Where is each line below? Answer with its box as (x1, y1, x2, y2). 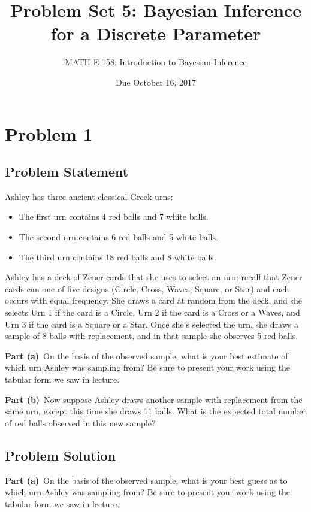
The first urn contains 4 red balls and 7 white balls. (19, 210, 209, 223)
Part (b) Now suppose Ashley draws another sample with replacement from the (5, 393, 303, 405)
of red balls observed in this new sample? (5, 416, 156, 429)
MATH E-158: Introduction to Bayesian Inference (65, 56, 247, 68)
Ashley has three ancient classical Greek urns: (5, 190, 173, 202)
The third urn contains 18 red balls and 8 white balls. (19, 250, 216, 263)
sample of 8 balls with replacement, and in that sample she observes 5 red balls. (5, 329, 298, 342)
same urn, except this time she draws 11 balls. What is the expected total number (5, 405, 306, 417)
